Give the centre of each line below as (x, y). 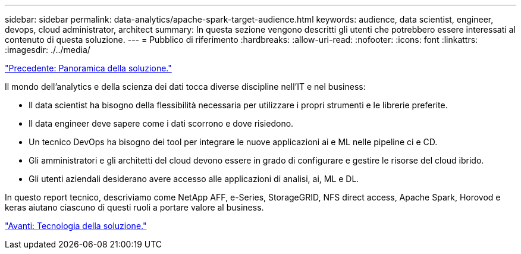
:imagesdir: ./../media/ (48, 50)
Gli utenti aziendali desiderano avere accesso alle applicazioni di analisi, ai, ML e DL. (194, 179)
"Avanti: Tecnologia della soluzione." (76, 226)
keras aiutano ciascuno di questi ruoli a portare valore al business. (134, 207)
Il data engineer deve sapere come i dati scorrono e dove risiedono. (161, 123)
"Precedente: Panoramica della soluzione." (88, 68)
